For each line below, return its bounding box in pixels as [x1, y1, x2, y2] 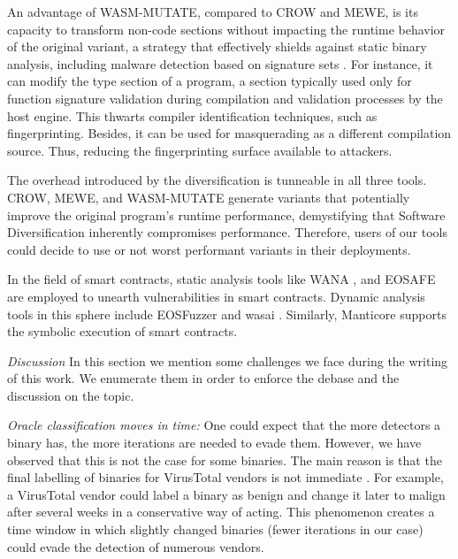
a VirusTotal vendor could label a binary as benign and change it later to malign [7, 485, 446, 503]
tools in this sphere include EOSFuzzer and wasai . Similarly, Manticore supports [7, 304, 447, 323]
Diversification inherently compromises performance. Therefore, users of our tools [7, 223, 448, 241]
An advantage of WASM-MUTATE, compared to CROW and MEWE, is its [7, 3, 418, 20]
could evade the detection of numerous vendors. [7, 537, 264, 555]
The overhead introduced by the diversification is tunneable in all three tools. [7, 171, 427, 189]
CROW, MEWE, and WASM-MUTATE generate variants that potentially [7, 188, 410, 206]
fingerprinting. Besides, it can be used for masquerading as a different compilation [7, 124, 452, 142]
